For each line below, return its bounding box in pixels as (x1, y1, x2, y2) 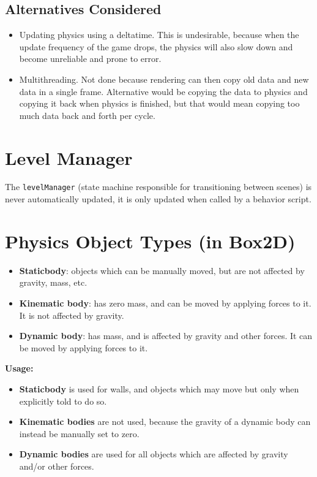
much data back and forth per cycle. (19, 109, 155, 121)
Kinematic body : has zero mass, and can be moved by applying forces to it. (19, 297, 311, 310)
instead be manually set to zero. (19, 427, 140, 440)
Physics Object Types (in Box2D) (5, 228, 296, 253)
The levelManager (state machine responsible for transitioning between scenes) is (5, 180, 312, 193)
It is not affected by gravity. (19, 308, 124, 321)
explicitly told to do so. (19, 394, 107, 407)
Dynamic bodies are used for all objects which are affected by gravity (19, 448, 288, 460)
